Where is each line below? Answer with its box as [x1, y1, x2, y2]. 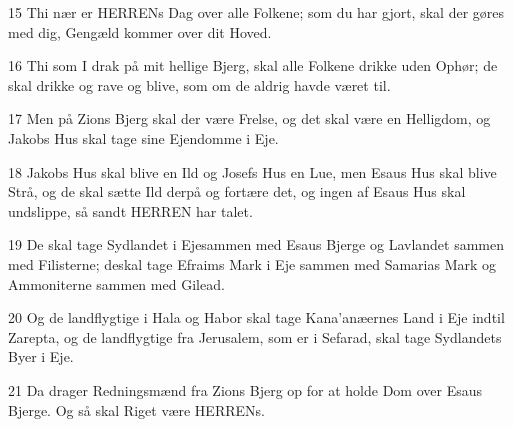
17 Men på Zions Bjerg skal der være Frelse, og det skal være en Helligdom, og [8, 108, 491, 129]
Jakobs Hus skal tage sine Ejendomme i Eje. [8, 127, 279, 148]
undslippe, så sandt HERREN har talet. [8, 200, 253, 221]
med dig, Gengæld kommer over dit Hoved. [8, 21, 272, 42]
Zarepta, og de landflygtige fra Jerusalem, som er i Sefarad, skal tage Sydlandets [8, 326, 502, 347]
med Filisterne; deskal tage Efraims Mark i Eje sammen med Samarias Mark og [8, 253, 497, 274]
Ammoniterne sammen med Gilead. [8, 273, 225, 294]
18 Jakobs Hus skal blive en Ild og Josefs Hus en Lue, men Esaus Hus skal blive [8, 161, 497, 182]
